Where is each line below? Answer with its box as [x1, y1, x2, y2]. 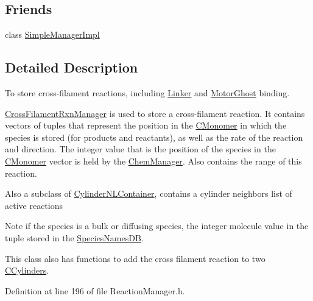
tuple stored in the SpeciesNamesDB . [5, 231, 144, 244]
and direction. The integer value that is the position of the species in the [5, 143, 276, 155]
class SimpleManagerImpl [5, 28, 100, 41]
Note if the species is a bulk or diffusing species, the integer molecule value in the [5, 219, 309, 232]
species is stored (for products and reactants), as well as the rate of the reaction [5, 130, 303, 143]
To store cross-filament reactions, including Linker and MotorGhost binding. [5, 87, 290, 99]
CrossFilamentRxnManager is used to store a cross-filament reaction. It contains [5, 107, 305, 119]
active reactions [5, 199, 63, 211]
